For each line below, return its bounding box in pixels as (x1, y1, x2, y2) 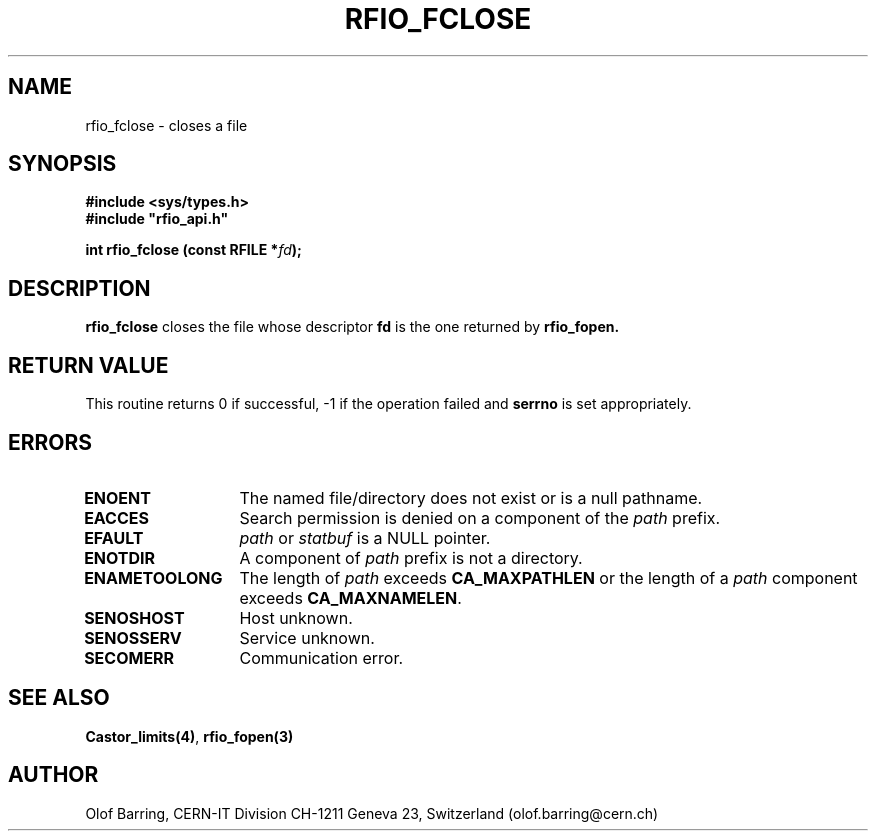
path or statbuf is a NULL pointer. (239, 527, 491, 548)
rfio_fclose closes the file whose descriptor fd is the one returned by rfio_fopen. (85, 318, 620, 336)
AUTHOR (8, 762, 99, 788)
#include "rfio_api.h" (85, 210, 229, 228)
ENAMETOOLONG (84, 567, 223, 588)
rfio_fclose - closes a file (85, 116, 248, 134)
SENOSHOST (84, 607, 185, 628)
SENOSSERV (84, 627, 182, 648)
